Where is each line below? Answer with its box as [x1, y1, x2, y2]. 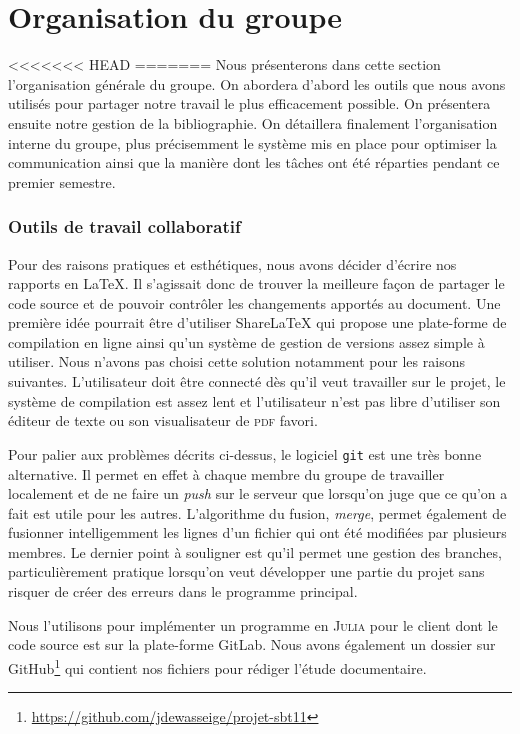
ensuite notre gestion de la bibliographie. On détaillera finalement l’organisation [8, 112, 498, 133]
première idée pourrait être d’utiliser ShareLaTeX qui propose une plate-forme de [8, 312, 507, 333]
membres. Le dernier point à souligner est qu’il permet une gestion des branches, [8, 541, 502, 562]
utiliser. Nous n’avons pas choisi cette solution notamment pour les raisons [8, 351, 465, 372]
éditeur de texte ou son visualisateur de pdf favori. [8, 410, 318, 431]
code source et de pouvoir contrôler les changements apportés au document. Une [8, 292, 501, 313]
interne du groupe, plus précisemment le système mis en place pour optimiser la [8, 132, 497, 153]
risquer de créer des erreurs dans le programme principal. [8, 581, 358, 602]
